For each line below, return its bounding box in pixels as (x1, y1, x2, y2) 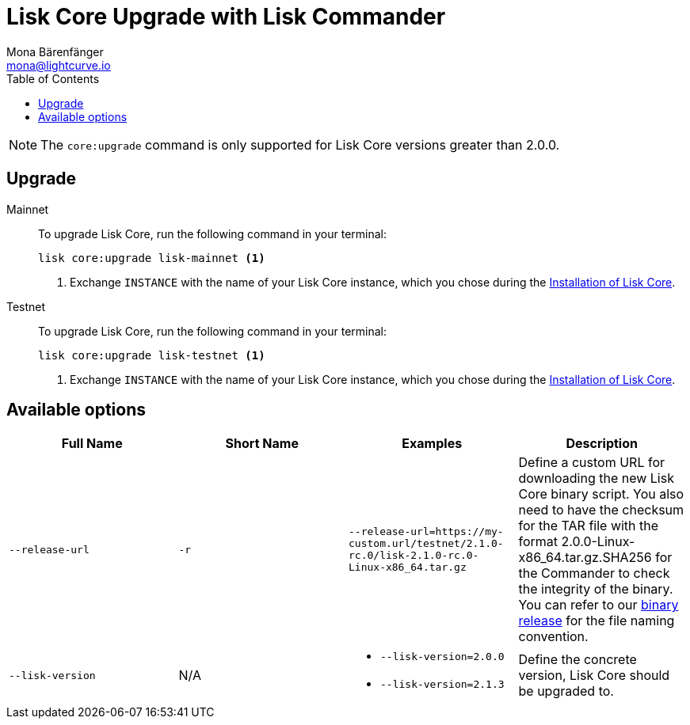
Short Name (225, 435, 299, 452)
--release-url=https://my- (349, 526, 504, 538)
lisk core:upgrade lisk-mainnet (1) (38, 251, 265, 264)
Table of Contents (6, 71, 100, 85)
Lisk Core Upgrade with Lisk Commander (6, 3, 446, 30)
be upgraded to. (518, 683, 614, 700)
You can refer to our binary (518, 597, 679, 613)
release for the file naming (518, 613, 675, 629)
